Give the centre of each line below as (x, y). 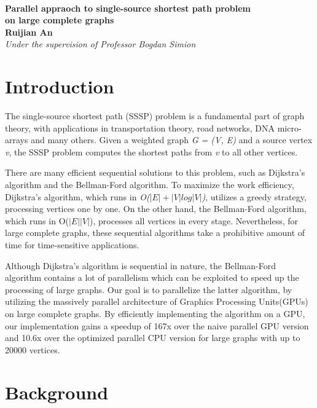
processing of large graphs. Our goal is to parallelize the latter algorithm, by (149, 289)
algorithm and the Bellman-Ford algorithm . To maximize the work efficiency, (150, 185)
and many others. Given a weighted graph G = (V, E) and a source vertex (172, 140)
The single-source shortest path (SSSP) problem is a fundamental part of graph (155, 116)
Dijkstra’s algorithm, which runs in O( (77, 196)
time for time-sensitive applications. (72, 245)
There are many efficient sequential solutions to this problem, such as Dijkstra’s (155, 172)
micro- (289, 127)
